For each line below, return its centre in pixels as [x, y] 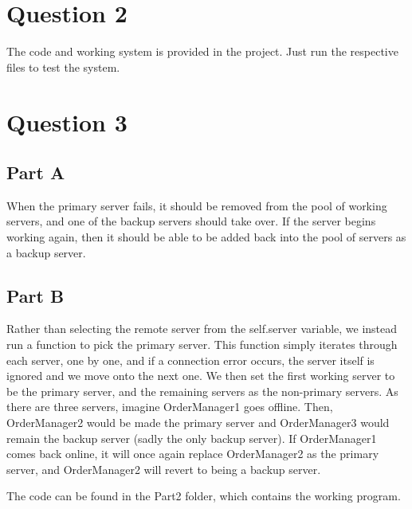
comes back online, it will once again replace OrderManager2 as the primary [193, 454]
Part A [36, 172]
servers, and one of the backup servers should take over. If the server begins [191, 221]
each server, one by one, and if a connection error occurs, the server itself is [190, 360]
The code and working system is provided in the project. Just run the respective [202, 51]
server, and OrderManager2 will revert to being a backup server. [164, 469]
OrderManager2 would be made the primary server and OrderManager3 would [198, 423]
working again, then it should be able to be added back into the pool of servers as [206, 237]
